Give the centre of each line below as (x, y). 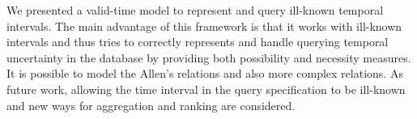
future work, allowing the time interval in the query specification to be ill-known (206, 89)
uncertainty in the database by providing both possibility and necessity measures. (209, 57)
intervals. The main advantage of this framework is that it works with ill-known (204, 25)
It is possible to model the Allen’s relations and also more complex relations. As (205, 73)
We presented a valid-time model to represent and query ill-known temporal (195, 10)
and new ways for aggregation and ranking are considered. (151, 105)
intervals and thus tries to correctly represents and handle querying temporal (198, 42)
